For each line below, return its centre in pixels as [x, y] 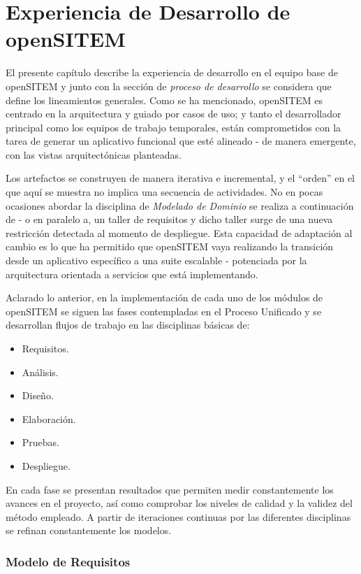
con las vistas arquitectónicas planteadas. [94, 154]
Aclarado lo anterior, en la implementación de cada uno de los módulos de [164, 297]
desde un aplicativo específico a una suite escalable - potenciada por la [156, 260]
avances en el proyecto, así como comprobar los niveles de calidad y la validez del [179, 503]
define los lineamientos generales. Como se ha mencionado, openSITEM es [164, 100]
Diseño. [38, 395]
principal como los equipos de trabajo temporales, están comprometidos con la [174, 127]
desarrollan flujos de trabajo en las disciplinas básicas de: [128, 325]
